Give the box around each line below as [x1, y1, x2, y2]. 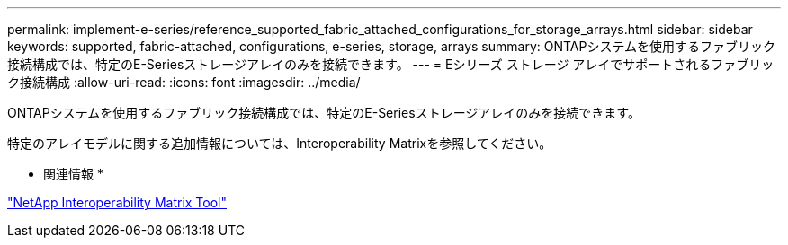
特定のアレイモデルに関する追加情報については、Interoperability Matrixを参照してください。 [7, 136, 552, 151]
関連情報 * [43, 166, 103, 181]
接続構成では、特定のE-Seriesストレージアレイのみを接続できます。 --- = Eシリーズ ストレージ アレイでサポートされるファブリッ [7, 57, 775, 72]
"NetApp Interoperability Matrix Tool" [7, 195, 228, 210]
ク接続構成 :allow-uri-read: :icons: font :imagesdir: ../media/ [7, 74, 361, 90]
